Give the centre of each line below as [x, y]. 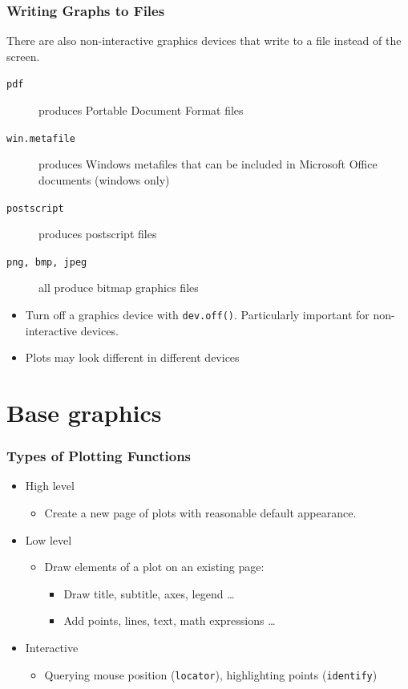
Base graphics [84, 413]
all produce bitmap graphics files [119, 288]
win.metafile [41, 138]
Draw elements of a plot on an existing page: [154, 567]
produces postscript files [98, 234]
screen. [23, 56]
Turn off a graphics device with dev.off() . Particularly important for [197, 314]
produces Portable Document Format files [141, 110]
